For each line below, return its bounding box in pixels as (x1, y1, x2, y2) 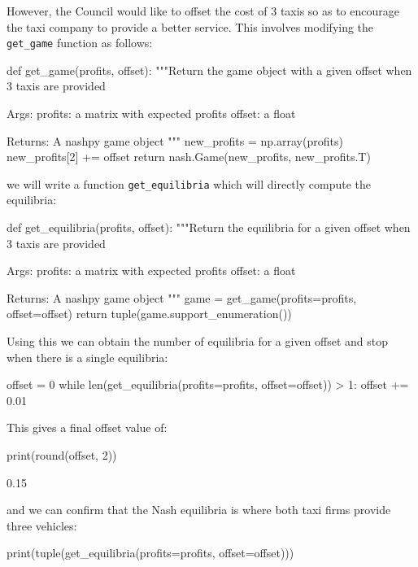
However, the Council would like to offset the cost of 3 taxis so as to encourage (7, 2, 399, 19)
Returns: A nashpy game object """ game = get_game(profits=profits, (7, 289, 357, 306)
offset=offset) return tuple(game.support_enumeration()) (7, 305, 292, 322)
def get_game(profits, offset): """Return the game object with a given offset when (7, 61, 412, 78)
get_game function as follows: (7, 34, 153, 51)
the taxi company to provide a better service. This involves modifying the (7, 18, 374, 35)
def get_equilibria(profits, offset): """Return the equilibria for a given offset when (7, 219, 411, 236)
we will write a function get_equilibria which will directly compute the (7, 175, 371, 192)
